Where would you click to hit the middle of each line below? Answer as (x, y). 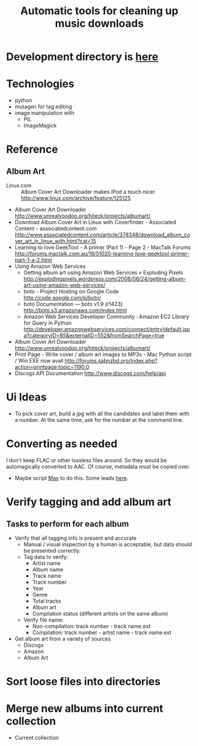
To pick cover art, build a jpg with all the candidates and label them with (102, 414)
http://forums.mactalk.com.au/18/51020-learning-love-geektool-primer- (102, 254)
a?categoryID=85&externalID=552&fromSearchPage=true (94, 335)
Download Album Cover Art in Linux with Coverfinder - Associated (95, 222)
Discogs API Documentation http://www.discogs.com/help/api (90, 373)
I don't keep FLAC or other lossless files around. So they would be (87, 460)
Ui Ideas (27, 397)
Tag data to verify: (46, 557)
